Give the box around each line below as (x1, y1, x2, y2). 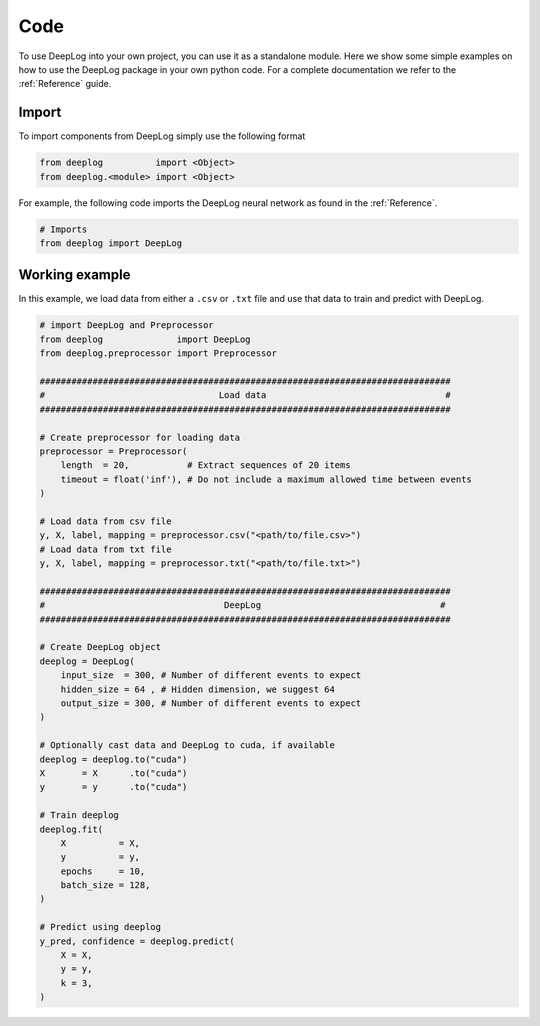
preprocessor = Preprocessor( (39, 445, 188, 457)
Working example (18, 266, 131, 284)
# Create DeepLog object (39, 641, 162, 653)
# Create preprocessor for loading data (39, 431, 240, 443)
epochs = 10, (60, 865, 146, 877)
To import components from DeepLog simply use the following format (18, 130, 306, 142)
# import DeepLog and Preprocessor (39, 320, 214, 331)
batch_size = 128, (60, 880, 151, 891)
